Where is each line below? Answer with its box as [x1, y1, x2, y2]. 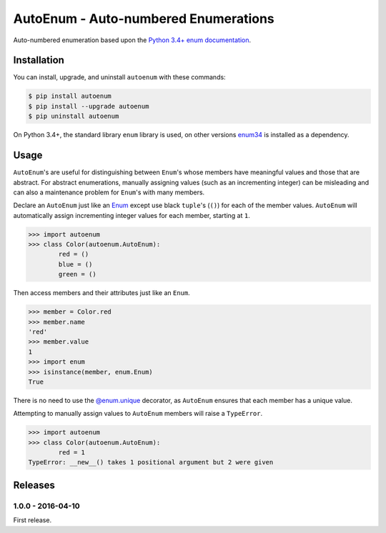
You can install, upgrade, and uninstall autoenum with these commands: [13, 73, 226, 81]
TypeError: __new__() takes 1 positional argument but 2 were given [28, 458, 274, 467]
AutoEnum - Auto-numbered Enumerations [13, 11, 274, 26]
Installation [13, 54, 64, 66]
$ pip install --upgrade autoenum [28, 102, 149, 110]
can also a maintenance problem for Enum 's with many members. [13, 188, 205, 196]
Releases [13, 479, 55, 491]
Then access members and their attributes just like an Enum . [13, 289, 190, 297]
